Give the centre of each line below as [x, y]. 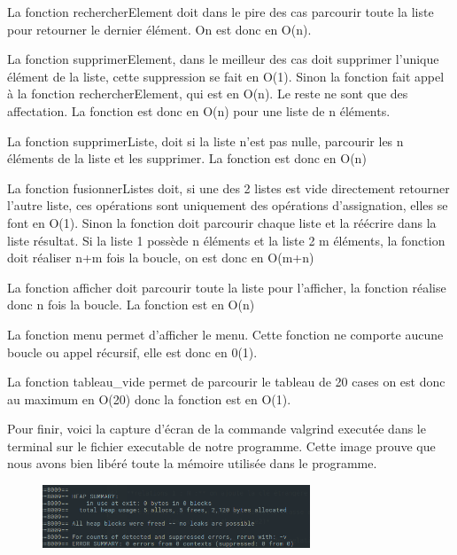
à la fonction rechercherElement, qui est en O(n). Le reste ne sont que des [208, 94]
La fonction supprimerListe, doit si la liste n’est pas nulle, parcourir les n [205, 141]
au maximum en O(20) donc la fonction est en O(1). [149, 399]
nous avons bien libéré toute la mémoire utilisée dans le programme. [192, 463]
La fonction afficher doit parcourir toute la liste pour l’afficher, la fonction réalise [227, 287]
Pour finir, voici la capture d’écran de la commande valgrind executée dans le [217, 429]
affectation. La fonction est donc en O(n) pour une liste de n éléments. [199, 110]
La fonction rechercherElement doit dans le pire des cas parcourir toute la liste [221, 12]
